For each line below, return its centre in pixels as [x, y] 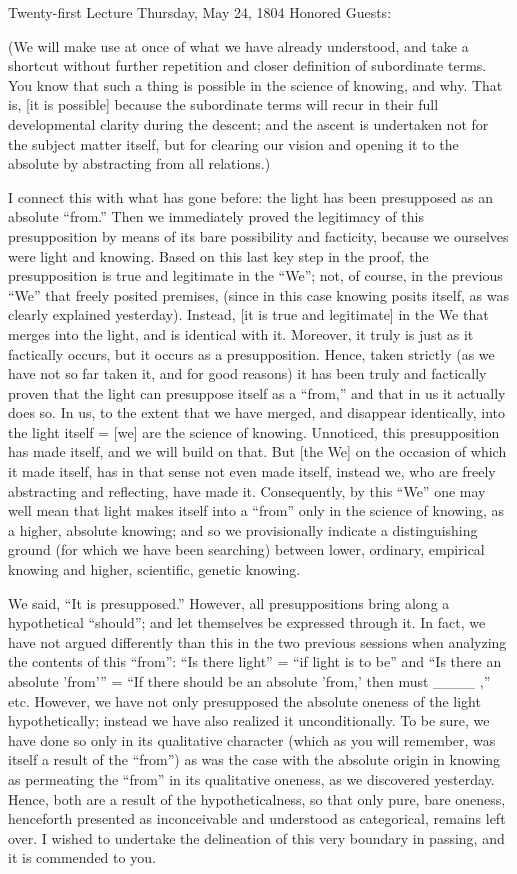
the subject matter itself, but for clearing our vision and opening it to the [233, 143]
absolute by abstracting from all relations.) [139, 163]
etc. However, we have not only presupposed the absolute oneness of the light [244, 700]
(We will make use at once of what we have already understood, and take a [238, 45]
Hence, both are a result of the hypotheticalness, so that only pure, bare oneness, [257, 798]
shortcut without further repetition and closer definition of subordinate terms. [247, 65]
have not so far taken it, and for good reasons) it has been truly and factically [247, 373]
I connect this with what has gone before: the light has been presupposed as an [251, 196]
